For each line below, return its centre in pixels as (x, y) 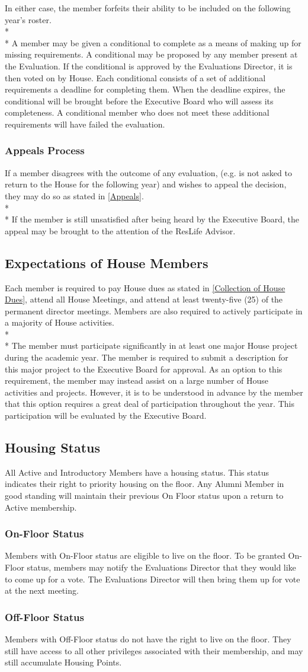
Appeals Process (45, 150)
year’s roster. (28, 19)
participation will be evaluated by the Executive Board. (106, 415)
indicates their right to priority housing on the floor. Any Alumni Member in (145, 484)
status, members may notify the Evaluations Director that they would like (161, 567)
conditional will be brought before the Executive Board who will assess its (139, 101)
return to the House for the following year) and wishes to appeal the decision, (146, 184)
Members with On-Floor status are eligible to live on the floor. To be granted (145, 555)
